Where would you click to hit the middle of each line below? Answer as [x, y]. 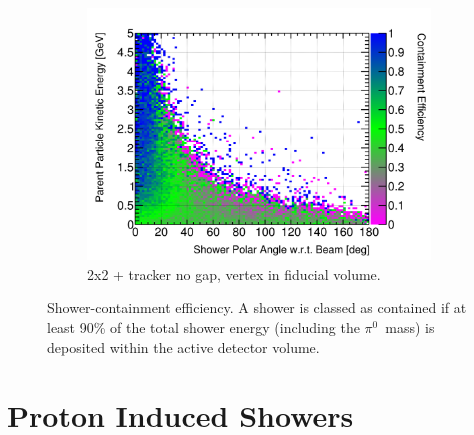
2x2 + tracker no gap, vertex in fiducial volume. [234, 273]
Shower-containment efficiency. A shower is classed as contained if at [257, 307]
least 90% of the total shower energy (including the [203, 327]
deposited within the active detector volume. [183, 346]
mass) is [410, 327]
